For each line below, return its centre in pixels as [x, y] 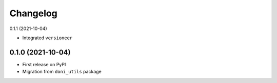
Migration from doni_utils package [62, 72]
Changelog [33, 13]
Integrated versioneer [47, 38]
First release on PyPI [44, 64]
